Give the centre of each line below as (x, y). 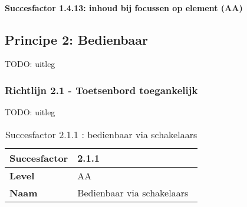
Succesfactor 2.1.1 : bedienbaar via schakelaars (101, 134)
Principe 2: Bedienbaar (77, 39)
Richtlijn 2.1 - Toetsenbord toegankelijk (101, 90)
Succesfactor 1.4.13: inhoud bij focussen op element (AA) (124, 7)
